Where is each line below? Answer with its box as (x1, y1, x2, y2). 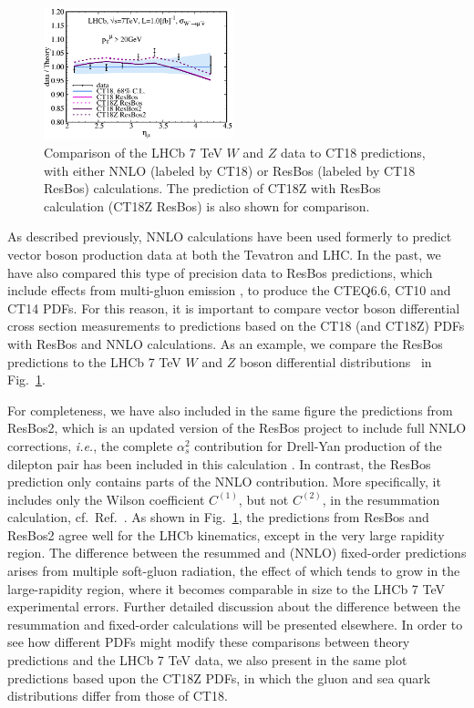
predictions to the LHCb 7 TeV (7, 352, 181, 371)
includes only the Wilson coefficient (7, 489, 205, 508)
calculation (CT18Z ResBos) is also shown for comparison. (44, 196, 370, 215)
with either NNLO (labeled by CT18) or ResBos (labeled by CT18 (44, 160, 416, 180)
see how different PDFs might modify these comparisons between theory (7, 632, 410, 652)
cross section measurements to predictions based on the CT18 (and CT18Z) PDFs (7, 316, 465, 335)
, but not (238, 489, 289, 508)
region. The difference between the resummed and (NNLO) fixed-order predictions (7, 543, 467, 562)
